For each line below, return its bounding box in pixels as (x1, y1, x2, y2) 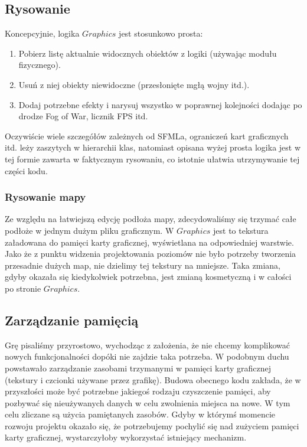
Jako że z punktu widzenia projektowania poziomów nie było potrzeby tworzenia (5, 247, 296, 260)
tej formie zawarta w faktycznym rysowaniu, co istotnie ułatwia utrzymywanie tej (5, 152, 300, 165)
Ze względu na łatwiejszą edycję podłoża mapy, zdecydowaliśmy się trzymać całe (5, 213, 296, 225)
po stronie (5, 282, 41, 294)
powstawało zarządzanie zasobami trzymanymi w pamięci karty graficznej (5, 361, 272, 374)
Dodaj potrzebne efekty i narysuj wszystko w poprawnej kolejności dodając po (18, 98, 302, 110)
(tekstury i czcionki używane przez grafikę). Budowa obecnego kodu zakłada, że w (5, 373, 301, 386)
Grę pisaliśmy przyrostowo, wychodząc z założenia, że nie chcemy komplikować (5, 338, 290, 351)
